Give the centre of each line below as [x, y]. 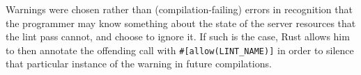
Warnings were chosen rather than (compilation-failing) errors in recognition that [179, 9]
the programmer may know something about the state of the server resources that [181, 23]
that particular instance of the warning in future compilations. [139, 64]
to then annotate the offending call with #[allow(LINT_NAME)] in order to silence [180, 50]
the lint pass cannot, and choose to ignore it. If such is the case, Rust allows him [178, 36]
